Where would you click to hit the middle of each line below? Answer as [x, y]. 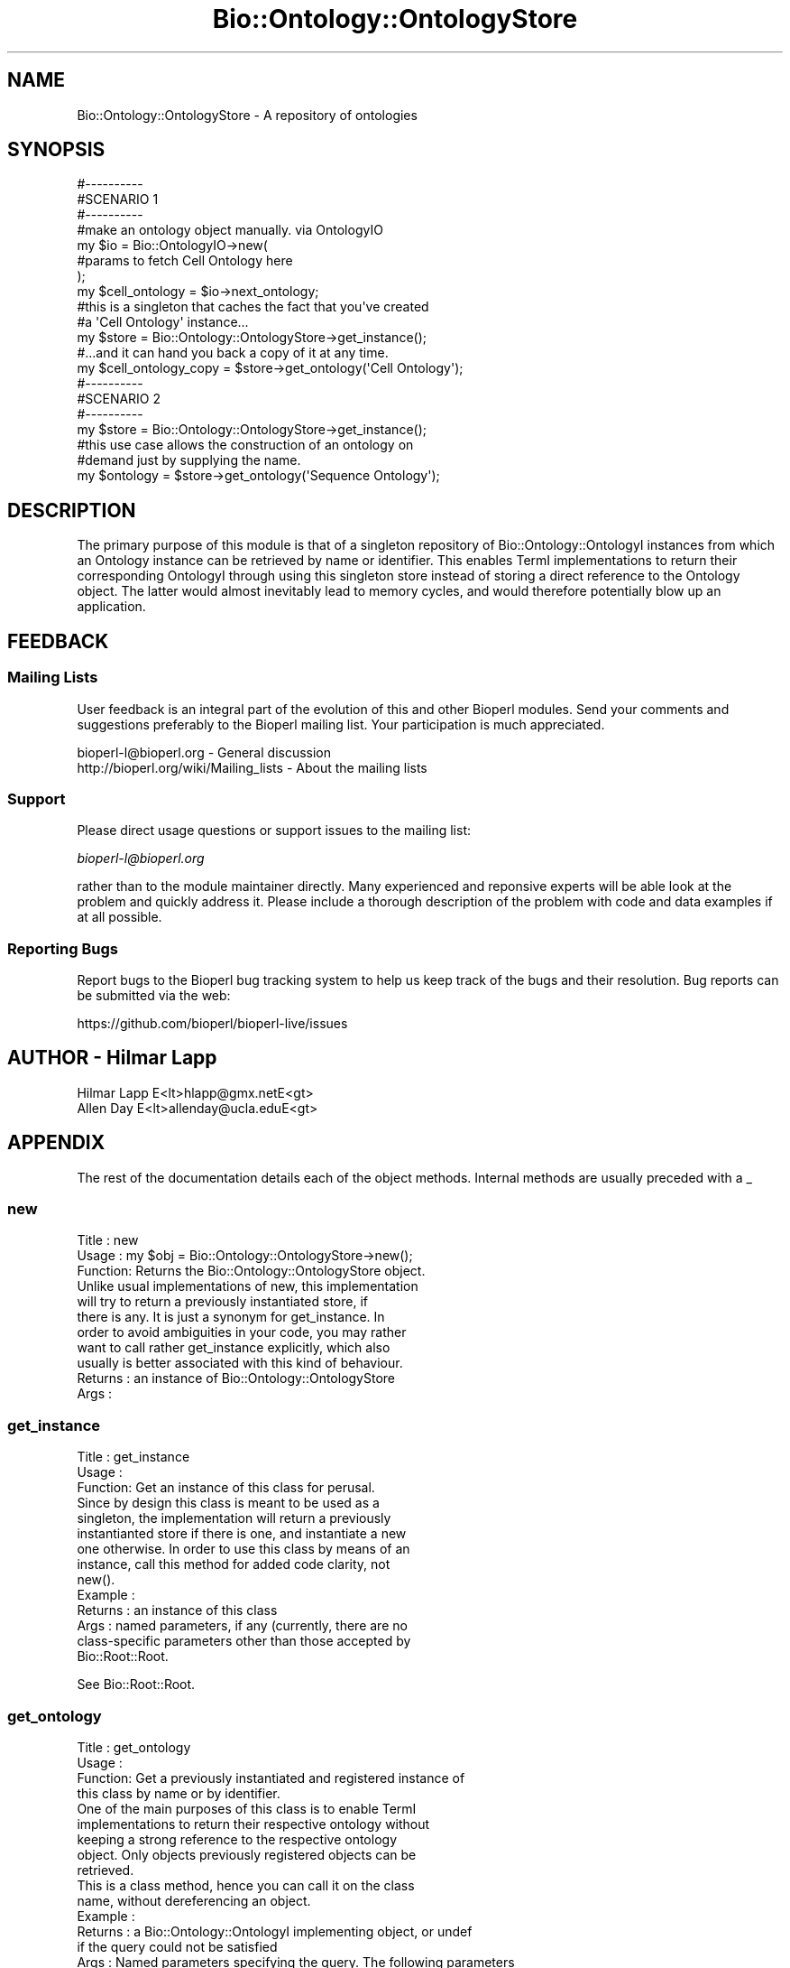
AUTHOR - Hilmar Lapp [112, 1058]
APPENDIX [56, 1143]
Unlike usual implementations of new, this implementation [248, 1286]
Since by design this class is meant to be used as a [228, 1503]
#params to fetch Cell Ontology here [185, 261]
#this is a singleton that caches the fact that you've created [253, 307]
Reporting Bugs [63, 948]
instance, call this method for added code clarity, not [234, 1564]
